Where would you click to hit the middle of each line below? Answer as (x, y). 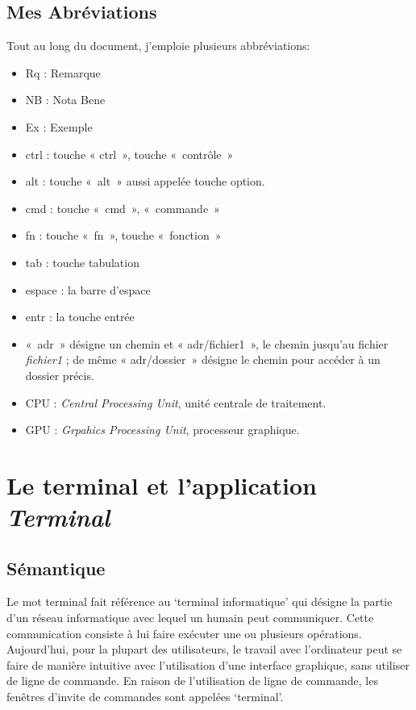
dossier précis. (60, 375)
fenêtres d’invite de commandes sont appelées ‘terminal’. (145, 697)
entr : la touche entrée (80, 317)
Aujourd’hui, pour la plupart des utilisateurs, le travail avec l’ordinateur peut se (204, 649)
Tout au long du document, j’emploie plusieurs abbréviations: (158, 46)
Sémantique (56, 568)
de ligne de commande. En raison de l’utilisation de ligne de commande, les (192, 681)
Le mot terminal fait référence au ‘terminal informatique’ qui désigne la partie (200, 601)
